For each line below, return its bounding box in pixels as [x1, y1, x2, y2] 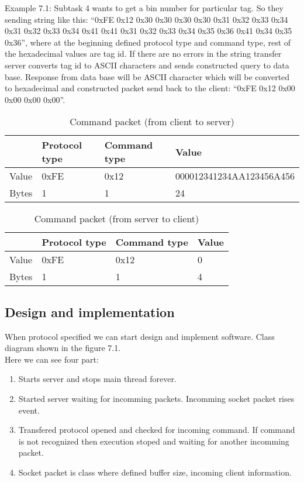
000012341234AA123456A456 [175, 169, 295, 183]
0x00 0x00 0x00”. [5, 93, 65, 105]
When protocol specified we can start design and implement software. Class [5, 330, 275, 342]
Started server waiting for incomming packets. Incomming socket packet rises [18, 392, 295, 404]
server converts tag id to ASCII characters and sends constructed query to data [5, 58, 289, 71]
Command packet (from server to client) [34, 212, 199, 226]
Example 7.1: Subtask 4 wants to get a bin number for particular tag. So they [5, 2, 284, 13]
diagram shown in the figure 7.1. [5, 342, 121, 354]
